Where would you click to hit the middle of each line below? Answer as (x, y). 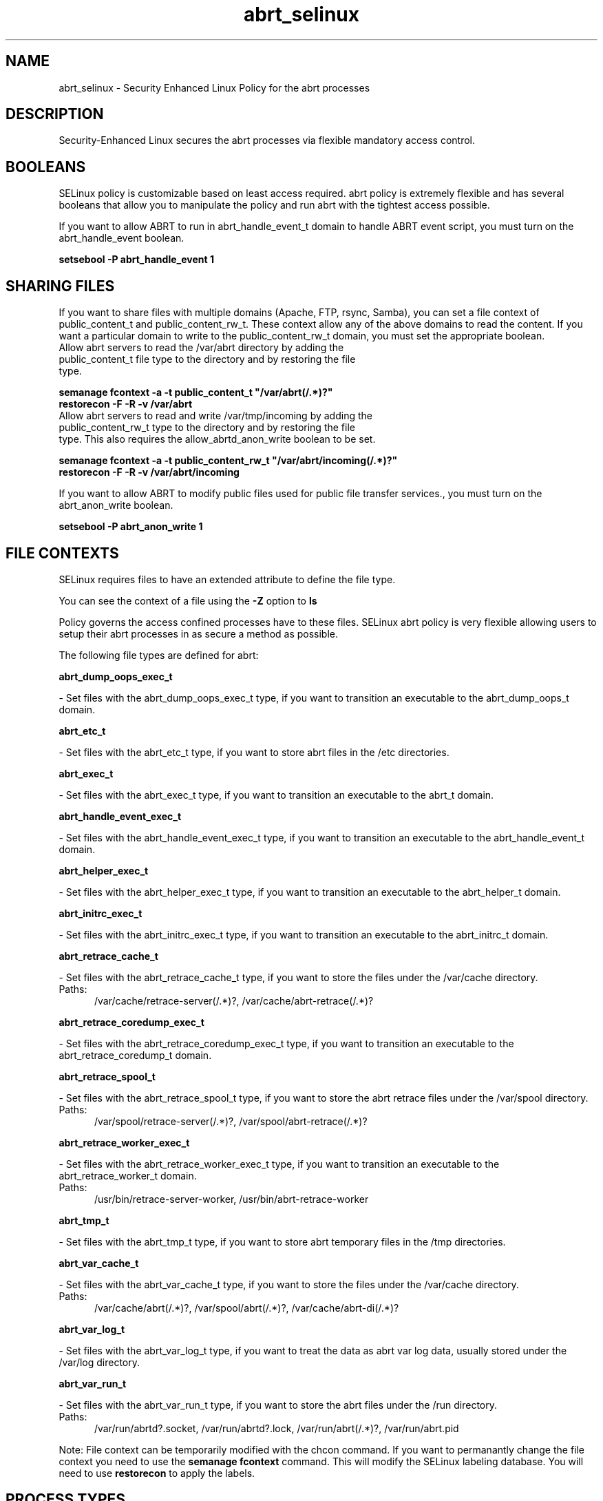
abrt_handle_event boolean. (121, 238)
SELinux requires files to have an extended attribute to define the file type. (227, 579)
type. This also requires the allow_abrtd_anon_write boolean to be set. (217, 439)
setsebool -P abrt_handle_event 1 (136, 260)
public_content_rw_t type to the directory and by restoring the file (207, 428)
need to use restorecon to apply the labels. (157, 1473)
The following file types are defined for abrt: (159, 655)
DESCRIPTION (55, 114)
